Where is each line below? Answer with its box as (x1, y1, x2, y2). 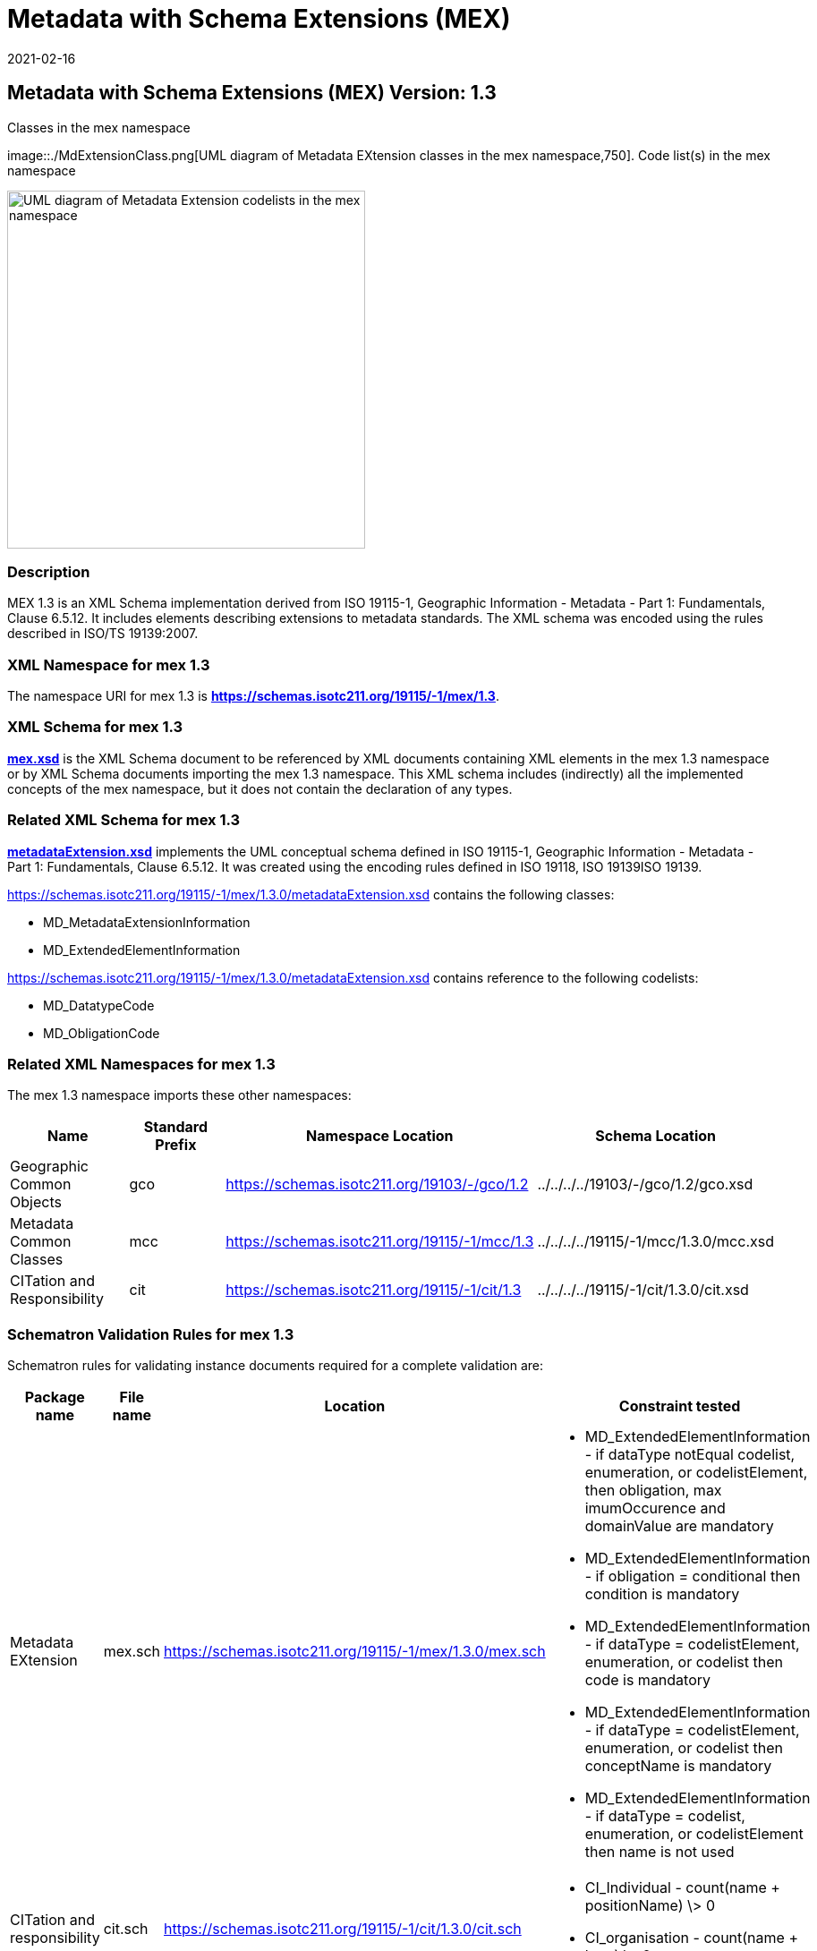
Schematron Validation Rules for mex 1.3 (7, 1325, 294, 1343)
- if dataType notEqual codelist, (584, 1445, 796, 1464)
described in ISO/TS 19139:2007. (7, 626, 199, 642)
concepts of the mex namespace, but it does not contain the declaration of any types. (7, 780, 513, 797)
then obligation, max (584, 1481, 722, 1500)
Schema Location (595, 1127, 717, 1146)
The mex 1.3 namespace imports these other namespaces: (7, 1087, 352, 1103)
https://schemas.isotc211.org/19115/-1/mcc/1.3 (226, 1232, 534, 1251)
